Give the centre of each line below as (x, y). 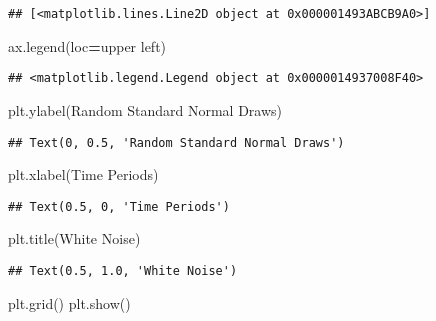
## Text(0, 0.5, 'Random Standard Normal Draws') (176, 142)
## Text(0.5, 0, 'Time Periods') (119, 206)
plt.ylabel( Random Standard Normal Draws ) (145, 109)
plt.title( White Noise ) (74, 238)
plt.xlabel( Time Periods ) (83, 174)
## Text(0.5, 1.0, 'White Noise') (123, 271)
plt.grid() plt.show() (69, 302)
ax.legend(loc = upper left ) (87, 45)
